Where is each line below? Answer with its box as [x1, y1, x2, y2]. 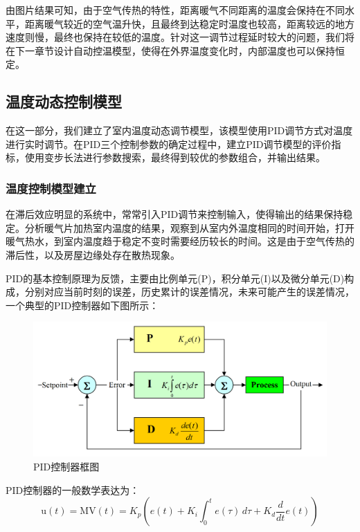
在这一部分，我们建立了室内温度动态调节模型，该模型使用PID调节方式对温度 [6, 123, 353, 138]
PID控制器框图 [33, 459, 100, 473]
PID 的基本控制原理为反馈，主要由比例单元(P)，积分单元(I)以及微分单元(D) [6, 270, 345, 285]
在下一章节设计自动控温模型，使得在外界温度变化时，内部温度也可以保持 [6, 43, 335, 57]
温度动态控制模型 [6, 91, 122, 112]
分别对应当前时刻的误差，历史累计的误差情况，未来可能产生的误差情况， [24, 284, 354, 299]
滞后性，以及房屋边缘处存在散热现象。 [6, 247, 180, 262]
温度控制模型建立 [6, 179, 96, 196]
